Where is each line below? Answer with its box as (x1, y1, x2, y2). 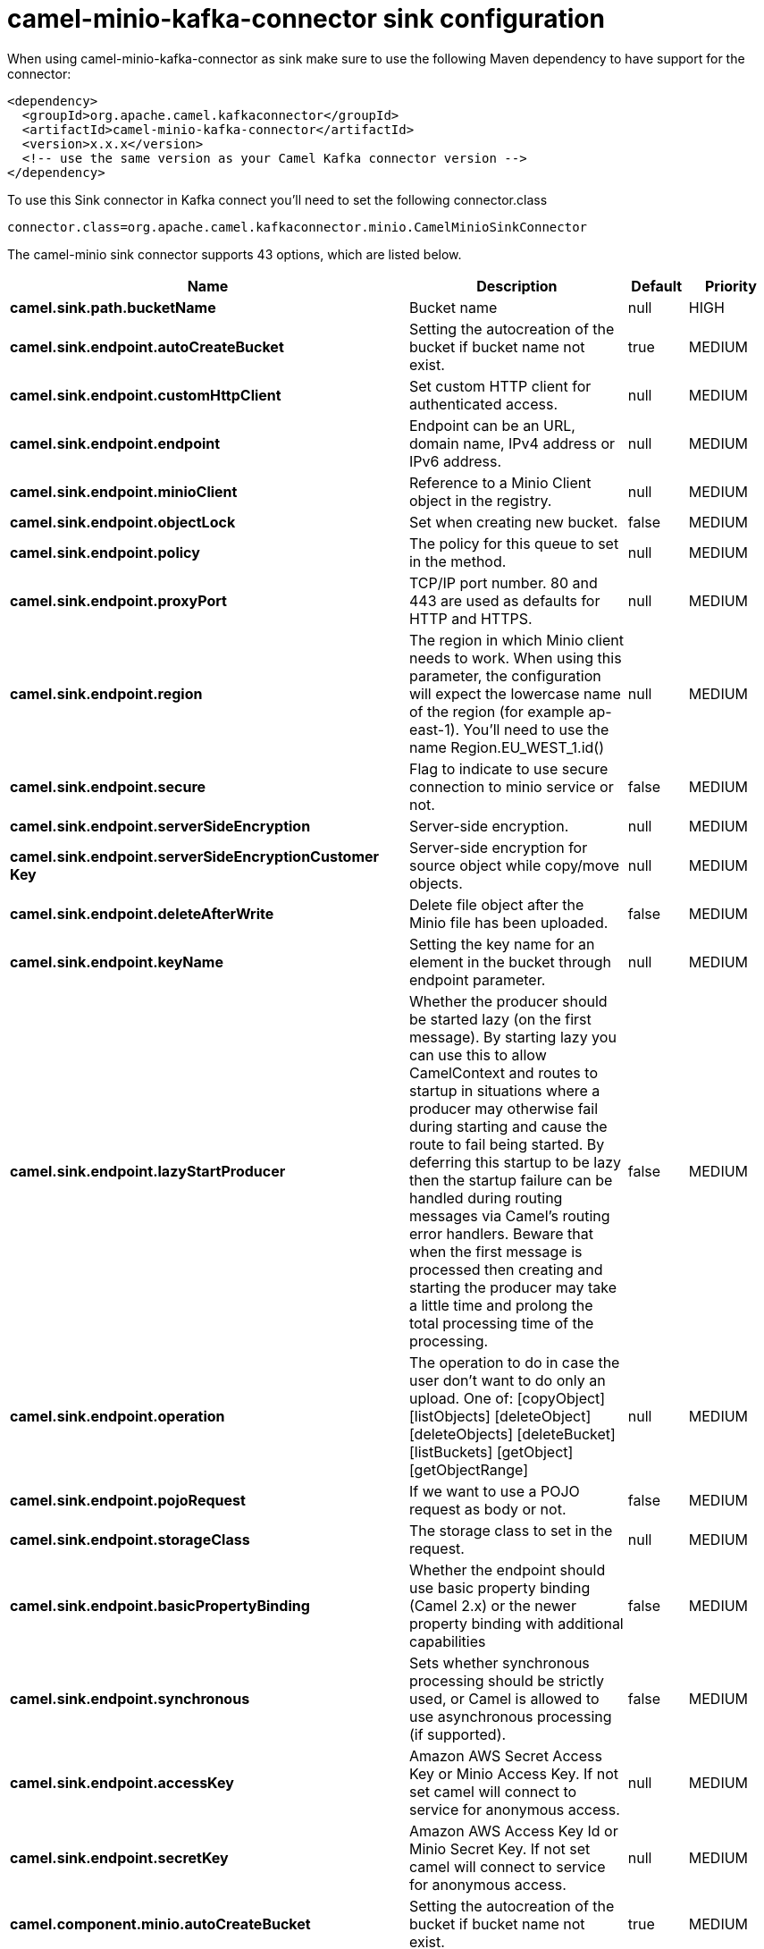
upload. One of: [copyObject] (408, 1388, 606, 1407)
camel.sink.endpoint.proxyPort (10, 591, 227, 610)
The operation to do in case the (408, 1353, 620, 1371)
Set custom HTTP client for (408, 376, 592, 395)
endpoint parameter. (408, 970, 546, 989)
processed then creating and (408, 1260, 603, 1278)
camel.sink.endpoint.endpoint (10, 434, 221, 452)
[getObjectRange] (408, 1460, 529, 1479)
